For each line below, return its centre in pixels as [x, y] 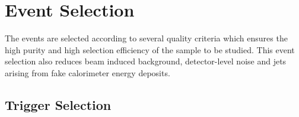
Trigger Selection [58, 104]
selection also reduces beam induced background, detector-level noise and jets [146, 61]
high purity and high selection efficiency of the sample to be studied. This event [150, 49]
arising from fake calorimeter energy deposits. [88, 72]
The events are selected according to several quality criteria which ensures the [146, 38]
